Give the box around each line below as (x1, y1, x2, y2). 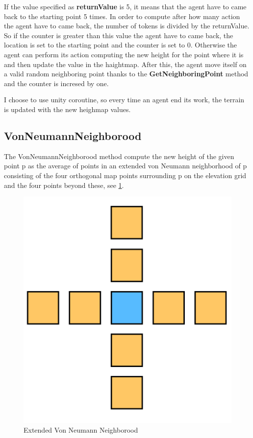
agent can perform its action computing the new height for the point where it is (4, 49, 244, 59)
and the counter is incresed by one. (4, 78, 109, 88)
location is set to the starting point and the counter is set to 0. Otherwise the (4, 40, 237, 50)
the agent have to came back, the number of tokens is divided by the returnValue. (4, 21, 250, 31)
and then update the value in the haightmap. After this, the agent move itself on (4, 59, 247, 69)
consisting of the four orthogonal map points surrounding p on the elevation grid (4, 170, 247, 180)
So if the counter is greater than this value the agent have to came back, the (4, 30, 233, 40)
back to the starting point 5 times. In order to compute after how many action (4, 11, 240, 21)
